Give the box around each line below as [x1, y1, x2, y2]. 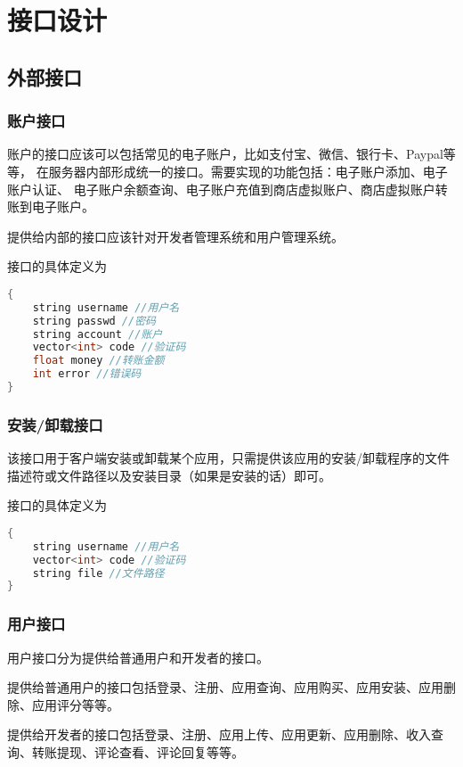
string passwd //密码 [32, 314, 156, 327]
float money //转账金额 [32, 354, 165, 367]
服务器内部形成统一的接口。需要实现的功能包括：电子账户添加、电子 [48, 161, 448, 180]
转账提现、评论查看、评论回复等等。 [31, 742, 244, 761]
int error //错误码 [32, 367, 142, 381]
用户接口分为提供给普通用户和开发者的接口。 [7, 647, 269, 666]
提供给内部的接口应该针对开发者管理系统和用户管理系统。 [7, 227, 344, 245]
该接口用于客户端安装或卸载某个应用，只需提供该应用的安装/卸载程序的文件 [7, 449, 450, 467]
